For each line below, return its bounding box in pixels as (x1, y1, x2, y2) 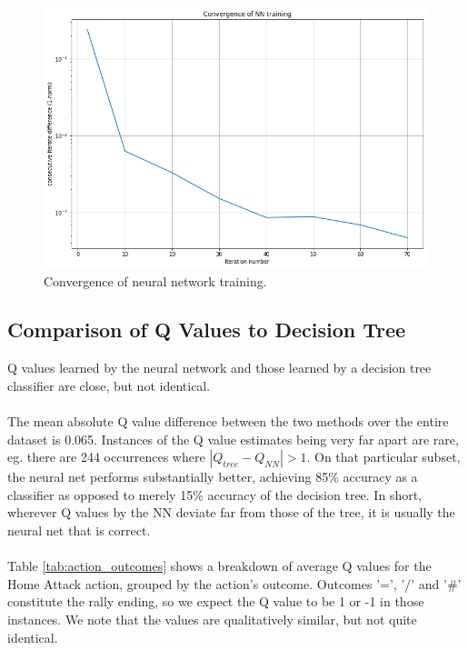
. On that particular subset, (306, 447, 461, 466)
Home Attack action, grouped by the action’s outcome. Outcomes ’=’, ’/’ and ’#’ (7, 574, 462, 593)
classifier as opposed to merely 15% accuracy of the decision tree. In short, (7, 485, 422, 504)
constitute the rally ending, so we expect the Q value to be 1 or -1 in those (7, 592, 424, 611)
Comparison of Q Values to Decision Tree (7, 315, 406, 344)
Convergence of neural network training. (44, 271, 267, 290)
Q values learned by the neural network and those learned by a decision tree (7, 358, 432, 377)
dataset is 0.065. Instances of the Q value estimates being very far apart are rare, (7, 429, 459, 448)
